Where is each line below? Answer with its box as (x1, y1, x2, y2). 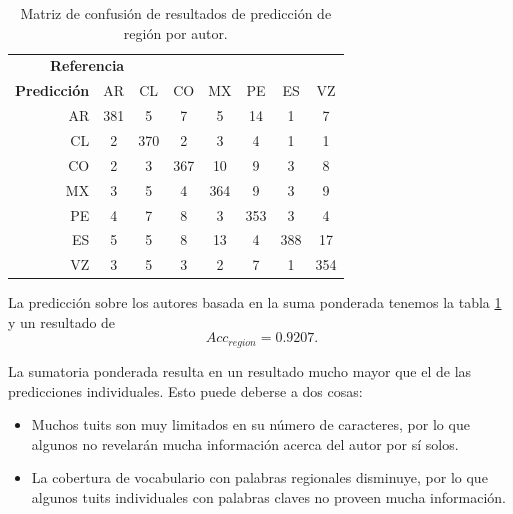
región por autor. (123, 22, 228, 43)
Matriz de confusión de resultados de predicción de (20, 3, 332, 23)
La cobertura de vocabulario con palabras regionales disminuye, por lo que (31, 467, 488, 488)
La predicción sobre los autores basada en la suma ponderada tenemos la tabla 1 (8, 292, 502, 313)
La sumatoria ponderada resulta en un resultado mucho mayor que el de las (8, 360, 472, 381)
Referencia (50, 55, 125, 76)
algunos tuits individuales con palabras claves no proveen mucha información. (31, 486, 506, 507)
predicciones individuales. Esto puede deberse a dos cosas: (8, 380, 363, 401)
